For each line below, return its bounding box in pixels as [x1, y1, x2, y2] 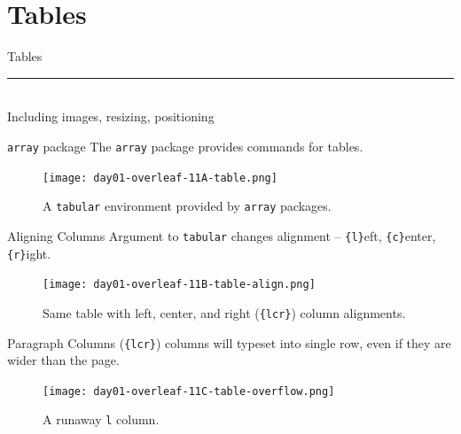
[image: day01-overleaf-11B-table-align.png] [43, 278, 316, 291]
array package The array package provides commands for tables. [7, 136, 363, 155]
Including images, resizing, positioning [7, 107, 215, 126]
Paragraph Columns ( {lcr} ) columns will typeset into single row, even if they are [7, 333, 451, 352]
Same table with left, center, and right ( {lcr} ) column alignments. [43, 303, 406, 322]
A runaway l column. [43, 410, 160, 429]
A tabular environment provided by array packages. [43, 197, 332, 215]
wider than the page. [7, 351, 120, 369]
